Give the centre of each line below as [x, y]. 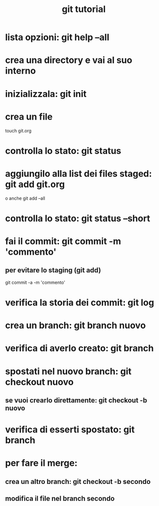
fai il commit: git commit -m [63, 241]
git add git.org [35, 184]
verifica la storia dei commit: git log [80, 303]
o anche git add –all [25, 198]
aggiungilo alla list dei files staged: [79, 173]
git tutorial [84, 9]
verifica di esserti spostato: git [70, 430]
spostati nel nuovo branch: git [69, 371]
